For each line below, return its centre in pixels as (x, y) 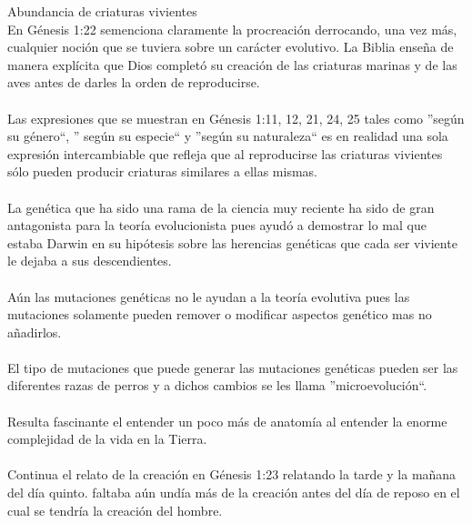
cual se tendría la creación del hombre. (115, 510)
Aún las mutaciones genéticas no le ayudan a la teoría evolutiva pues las (209, 296)
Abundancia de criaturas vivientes (102, 11)
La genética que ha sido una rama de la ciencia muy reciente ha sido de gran (221, 207)
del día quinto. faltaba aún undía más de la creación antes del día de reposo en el (234, 493)
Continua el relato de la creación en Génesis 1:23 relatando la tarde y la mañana (232, 474)
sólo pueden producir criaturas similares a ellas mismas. (162, 171)
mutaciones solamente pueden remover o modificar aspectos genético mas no (220, 314)
